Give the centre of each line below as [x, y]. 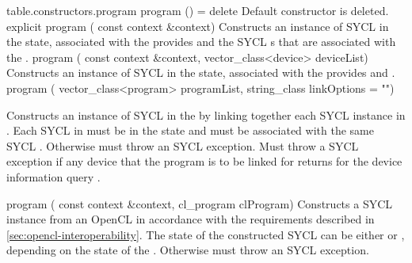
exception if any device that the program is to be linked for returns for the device [204, 161]
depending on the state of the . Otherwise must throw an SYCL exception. [188, 250]
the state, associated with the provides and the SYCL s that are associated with [201, 42]
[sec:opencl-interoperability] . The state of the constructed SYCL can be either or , [206, 234]
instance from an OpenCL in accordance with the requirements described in [191, 219]
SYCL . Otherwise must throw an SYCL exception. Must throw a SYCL [183, 145]
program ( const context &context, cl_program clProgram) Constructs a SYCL [200, 203]
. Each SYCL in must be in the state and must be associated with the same [190, 130]
